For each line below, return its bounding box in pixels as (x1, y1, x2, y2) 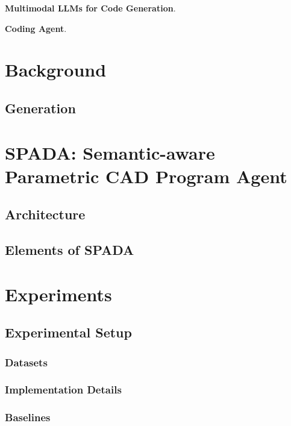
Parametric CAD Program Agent (5, 163, 287, 188)
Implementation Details (5, 382, 122, 397)
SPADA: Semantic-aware (5, 140, 215, 164)
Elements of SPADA (5, 240, 134, 259)
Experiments (5, 281, 112, 306)
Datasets (5, 354, 48, 369)
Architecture (5, 205, 86, 224)
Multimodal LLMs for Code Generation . (5, 2, 176, 14)
